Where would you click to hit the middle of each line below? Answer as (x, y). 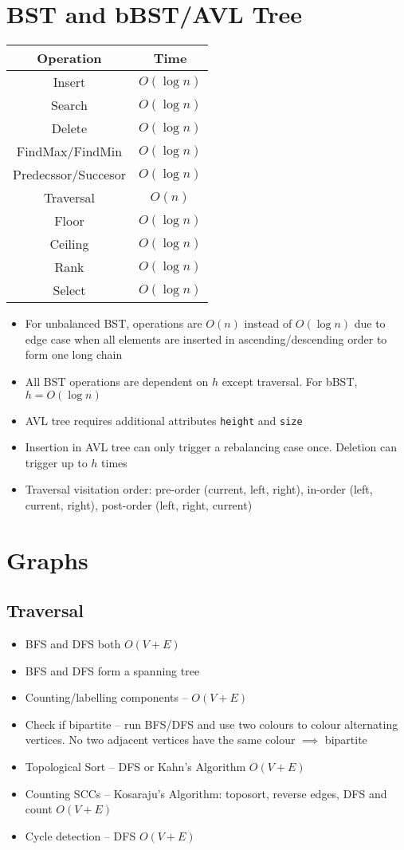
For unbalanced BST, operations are (114, 323)
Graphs (47, 559)
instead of (268, 323)
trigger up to (56, 462)
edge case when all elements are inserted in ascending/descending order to (206, 338)
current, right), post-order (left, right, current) (139, 504)
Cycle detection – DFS (80, 835)
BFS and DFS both (73, 644)
